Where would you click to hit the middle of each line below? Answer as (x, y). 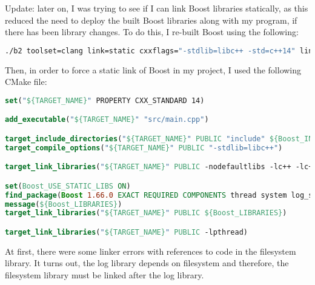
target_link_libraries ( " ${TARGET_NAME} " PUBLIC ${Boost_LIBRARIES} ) (146, 213)
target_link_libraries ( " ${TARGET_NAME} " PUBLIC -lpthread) (126, 232)
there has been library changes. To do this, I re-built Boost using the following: (152, 32)
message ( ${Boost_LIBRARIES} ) (64, 204)
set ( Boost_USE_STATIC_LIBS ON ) (68, 186)
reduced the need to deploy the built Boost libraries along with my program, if (151, 20)
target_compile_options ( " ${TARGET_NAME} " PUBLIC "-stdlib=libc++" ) (144, 148)
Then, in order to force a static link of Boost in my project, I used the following (153, 69)
